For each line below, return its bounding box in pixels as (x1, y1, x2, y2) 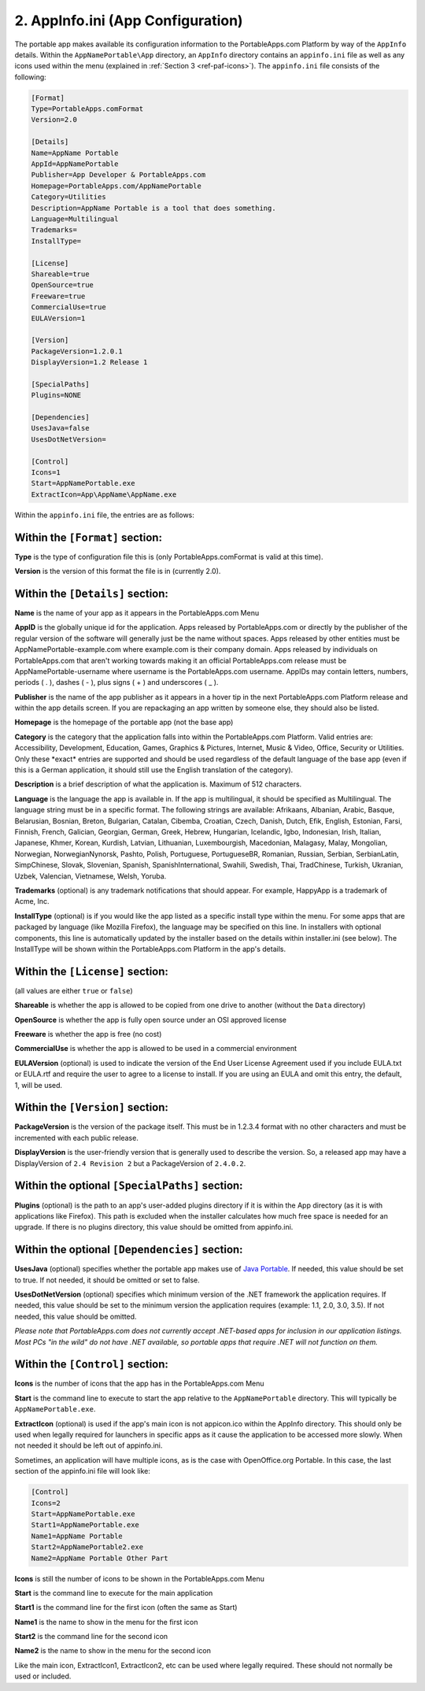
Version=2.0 (31, 115, 78, 124)
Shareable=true (31, 269, 90, 279)
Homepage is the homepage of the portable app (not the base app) (14, 717, 234, 727)
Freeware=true (31, 291, 86, 301)
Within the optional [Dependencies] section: (14, 1243, 243, 1256)
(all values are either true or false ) (14, 986, 133, 995)
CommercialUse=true (31, 303, 106, 312)
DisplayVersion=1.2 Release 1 (31, 358, 148, 367)
